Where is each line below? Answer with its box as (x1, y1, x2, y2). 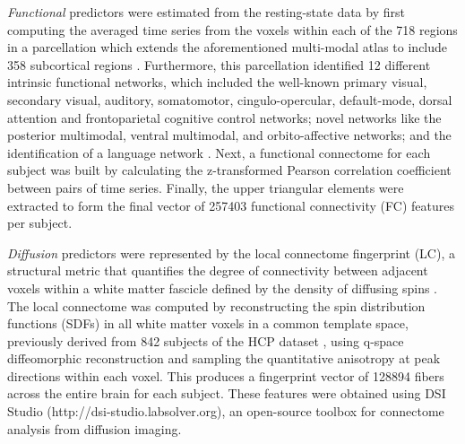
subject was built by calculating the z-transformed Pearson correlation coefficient (7, 161, 452, 179)
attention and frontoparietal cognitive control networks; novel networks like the (7, 108, 442, 126)
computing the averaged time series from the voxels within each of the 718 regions (7, 20, 458, 39)
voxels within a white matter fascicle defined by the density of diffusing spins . (7, 278, 438, 297)
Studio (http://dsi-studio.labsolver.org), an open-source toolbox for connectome (7, 402, 444, 421)
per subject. (7, 213, 73, 232)
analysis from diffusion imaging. (7, 419, 182, 438)
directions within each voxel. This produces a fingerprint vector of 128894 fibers (7, 366, 444, 385)
